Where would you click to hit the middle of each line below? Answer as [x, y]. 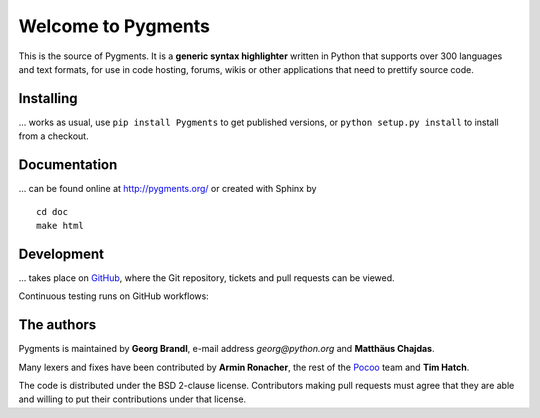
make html [60, 225]
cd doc [52, 211]
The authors [57, 325]
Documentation [68, 165]
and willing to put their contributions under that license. [132, 399]
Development [61, 253]
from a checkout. [53, 136]
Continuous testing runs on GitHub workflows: [113, 296]
